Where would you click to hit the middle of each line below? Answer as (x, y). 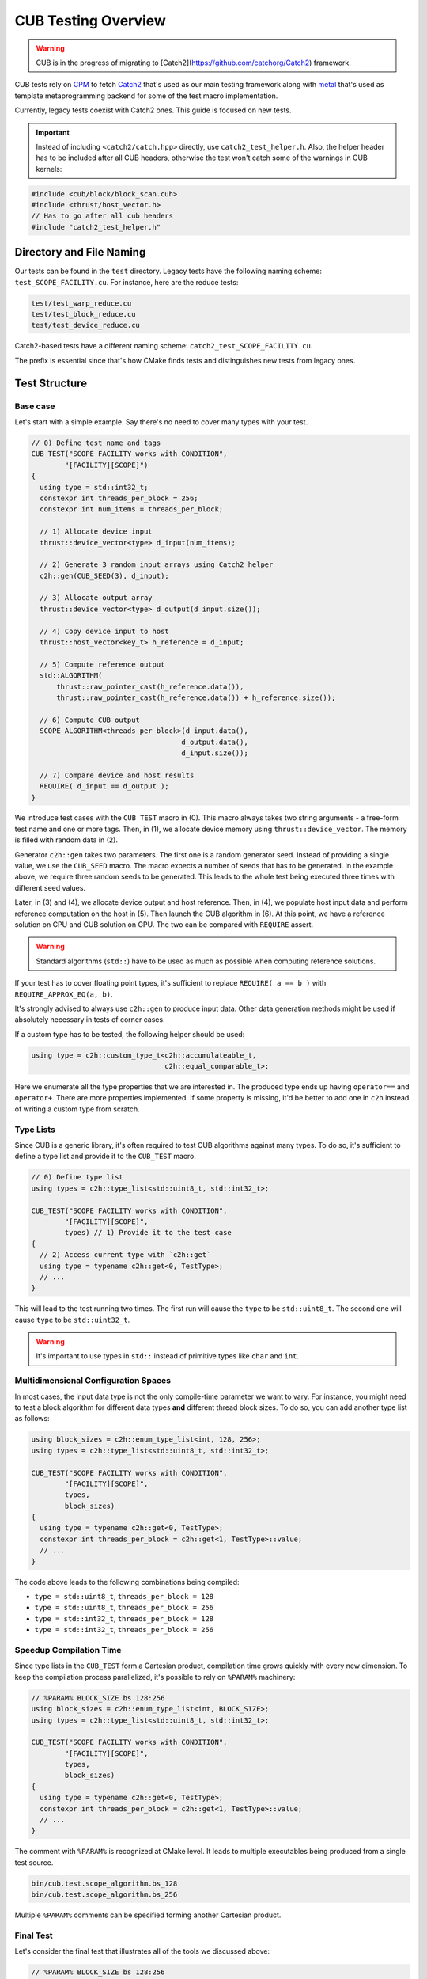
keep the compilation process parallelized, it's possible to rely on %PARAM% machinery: (155, 1677)
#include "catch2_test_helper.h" (96, 227)
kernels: (49, 169)
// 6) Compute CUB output (90, 720)
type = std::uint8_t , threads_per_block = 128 (124, 1597)
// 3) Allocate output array (96, 598)
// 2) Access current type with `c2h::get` (125, 1255)
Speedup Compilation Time (68, 1650)
